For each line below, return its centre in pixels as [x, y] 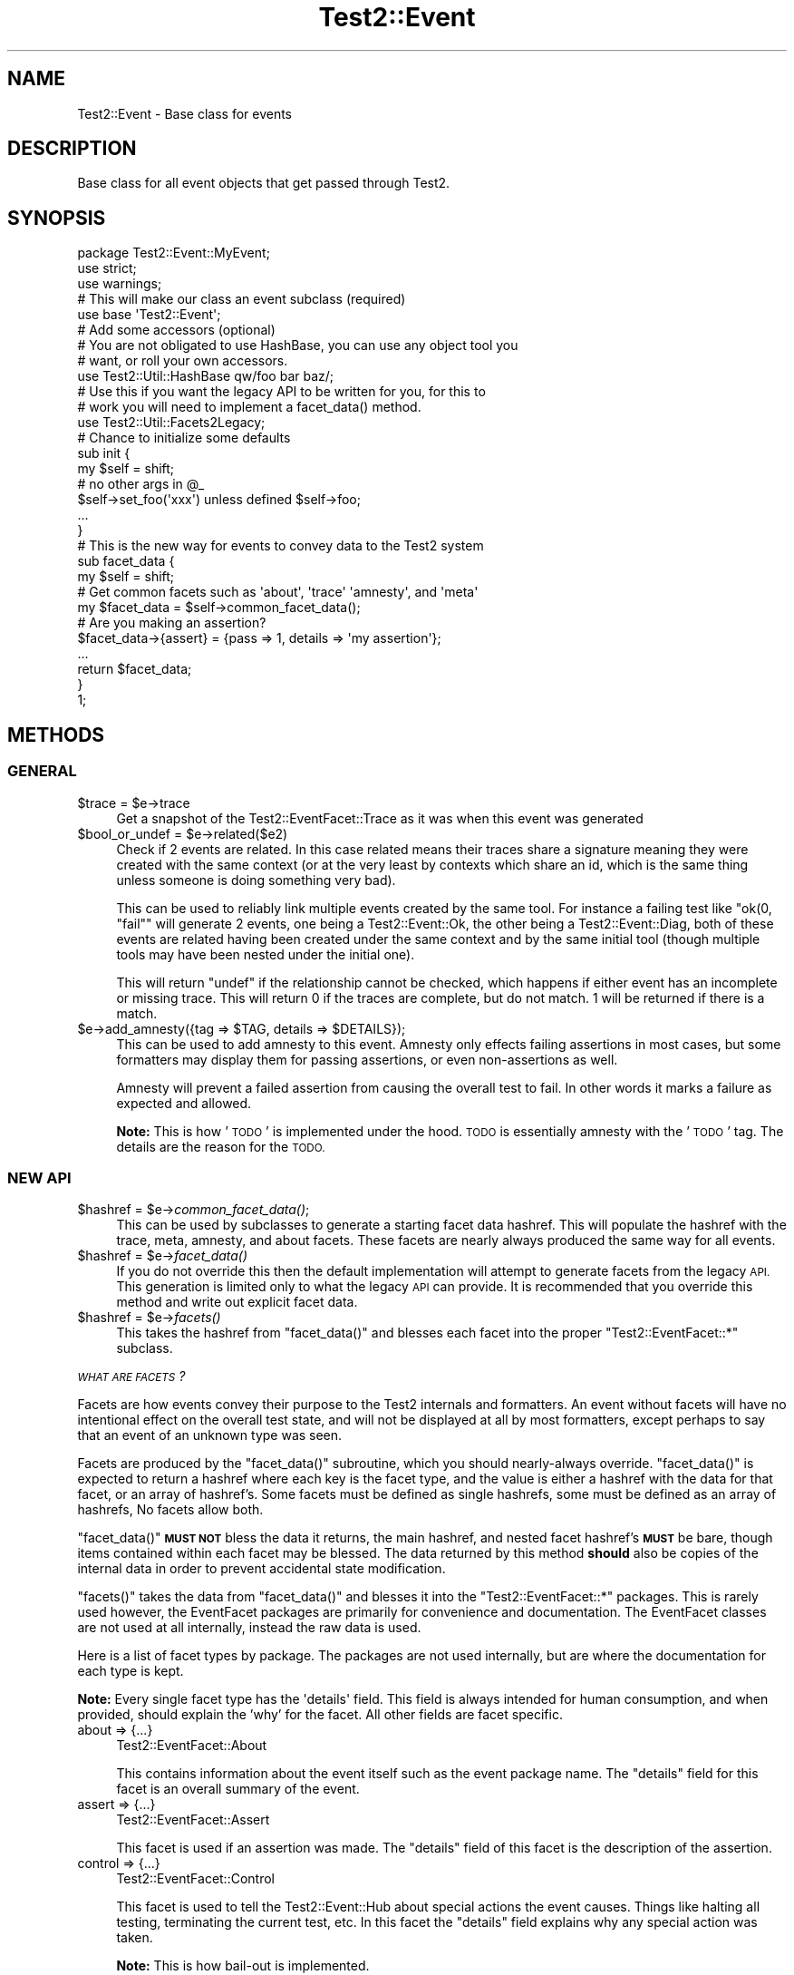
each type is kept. [131, 1671]
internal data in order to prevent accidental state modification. [261, 1569]
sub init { [104, 453]
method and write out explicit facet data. [237, 1302]
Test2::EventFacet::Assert [193, 1820]
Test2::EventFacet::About [192, 1746]
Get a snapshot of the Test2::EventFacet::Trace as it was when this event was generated [380, 818]
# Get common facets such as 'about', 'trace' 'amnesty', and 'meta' [278, 592]
